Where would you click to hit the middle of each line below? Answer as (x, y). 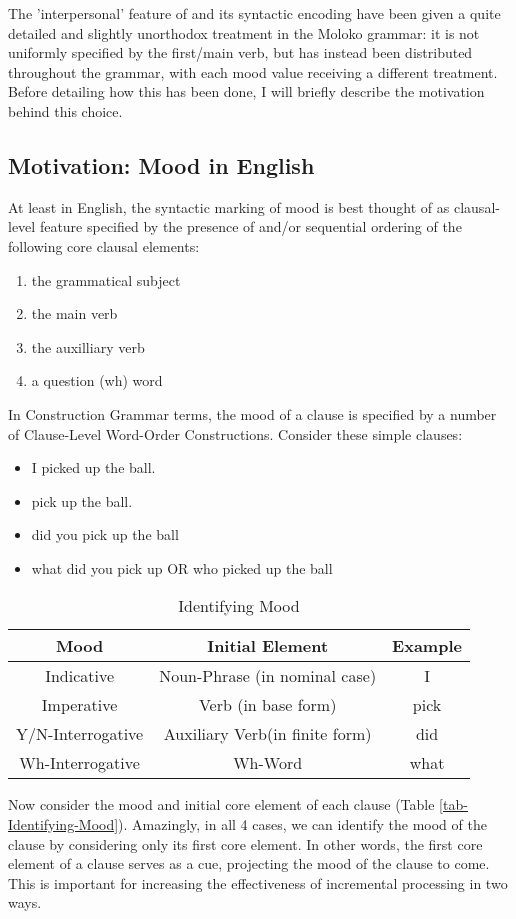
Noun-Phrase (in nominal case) (268, 676)
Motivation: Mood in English (161, 164)
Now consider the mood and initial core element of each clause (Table (221, 804)
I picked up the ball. (93, 467)
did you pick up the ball (105, 534)
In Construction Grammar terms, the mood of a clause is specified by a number (252, 413)
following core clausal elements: (104, 245)
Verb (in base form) (267, 705)
